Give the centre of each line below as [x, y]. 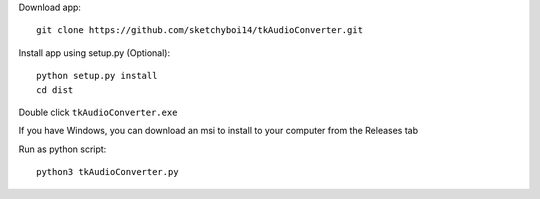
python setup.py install [97, 76]
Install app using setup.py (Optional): [94, 52]
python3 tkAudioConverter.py [107, 172]
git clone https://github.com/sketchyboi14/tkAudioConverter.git [200, 30]
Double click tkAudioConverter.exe [98, 112]
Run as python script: [62, 149]
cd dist [55, 89]
